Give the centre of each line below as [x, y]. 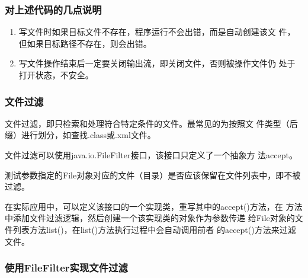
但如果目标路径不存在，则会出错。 [85, 43]
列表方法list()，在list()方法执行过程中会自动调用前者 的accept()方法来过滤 [154, 229]
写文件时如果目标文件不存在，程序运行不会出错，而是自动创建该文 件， [157, 32]
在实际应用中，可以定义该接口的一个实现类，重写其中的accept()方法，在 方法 [154, 206]
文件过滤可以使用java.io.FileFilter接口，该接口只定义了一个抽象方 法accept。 [151, 155]
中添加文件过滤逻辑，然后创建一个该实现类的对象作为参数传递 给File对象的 [150, 218]
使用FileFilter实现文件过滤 [66, 268]
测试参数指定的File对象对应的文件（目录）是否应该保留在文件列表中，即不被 [153, 175]
